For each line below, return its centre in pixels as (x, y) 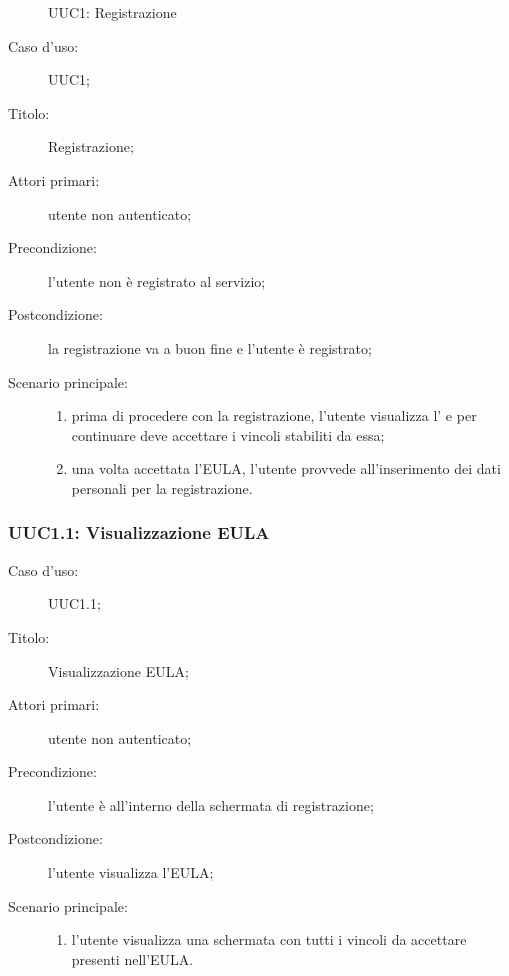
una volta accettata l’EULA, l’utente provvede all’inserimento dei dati (286, 468)
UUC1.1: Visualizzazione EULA (139, 532)
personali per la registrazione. (162, 487)
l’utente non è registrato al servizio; (157, 280)
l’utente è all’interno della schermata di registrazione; (211, 804)
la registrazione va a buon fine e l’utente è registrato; (210, 347)
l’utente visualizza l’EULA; (131, 872)
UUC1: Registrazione (112, 12)
